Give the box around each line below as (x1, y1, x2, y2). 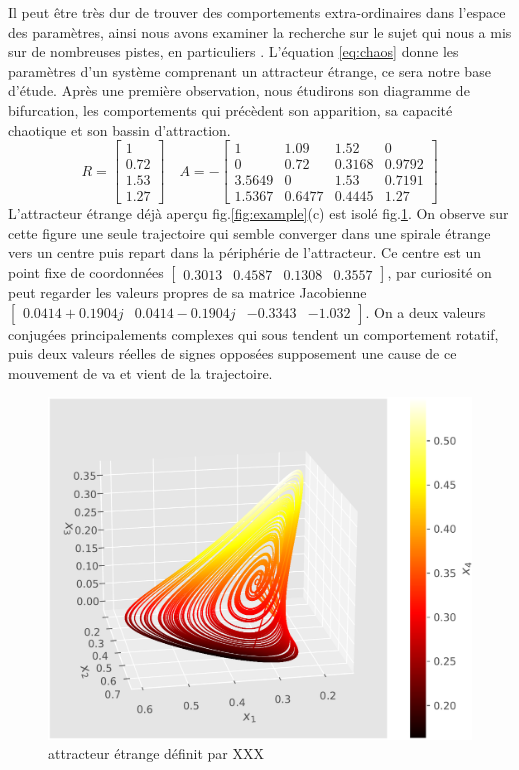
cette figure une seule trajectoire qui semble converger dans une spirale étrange (8, 222, 491, 243)
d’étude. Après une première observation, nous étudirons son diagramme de (8, 80, 470, 101)
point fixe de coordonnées (8, 262, 164, 283)
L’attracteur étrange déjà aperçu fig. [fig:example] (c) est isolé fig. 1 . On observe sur (8, 203, 509, 224)
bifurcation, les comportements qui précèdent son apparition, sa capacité (8, 99, 453, 120)
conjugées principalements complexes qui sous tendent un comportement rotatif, (8, 323, 499, 344)
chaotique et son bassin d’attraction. (8, 119, 231, 140)
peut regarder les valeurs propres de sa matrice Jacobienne (8, 282, 367, 303)
